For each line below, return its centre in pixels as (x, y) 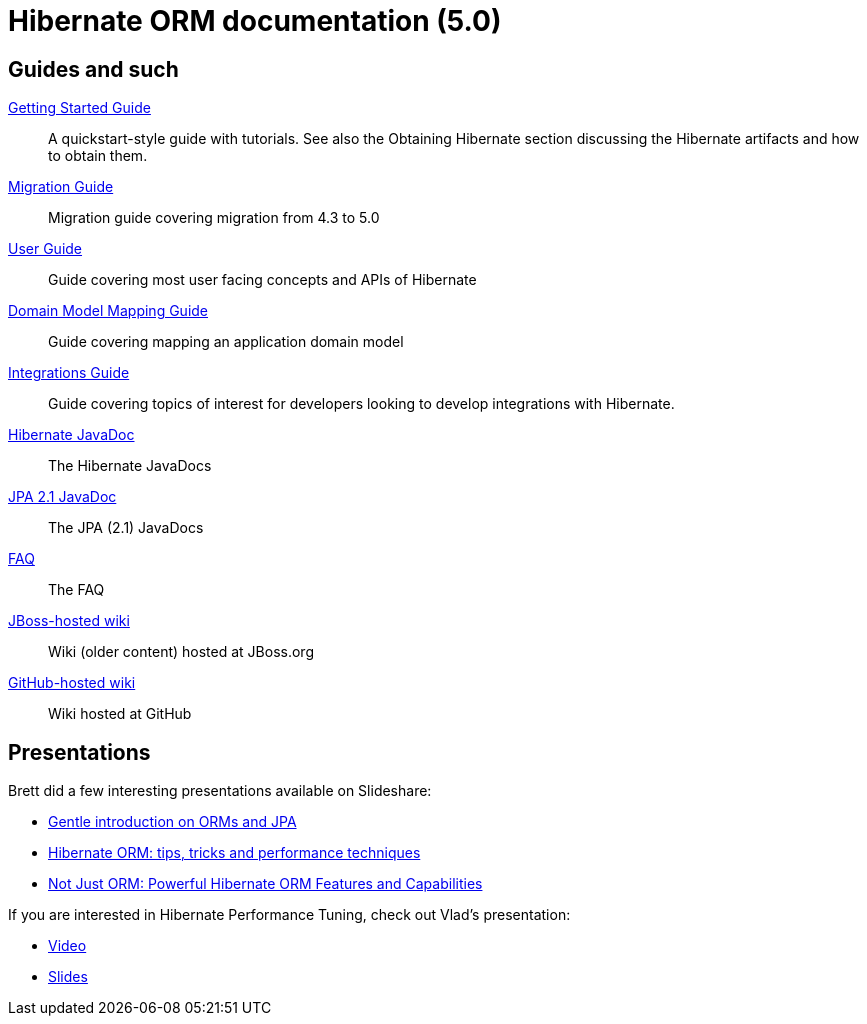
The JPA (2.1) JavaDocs (126, 528)
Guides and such (93, 69)
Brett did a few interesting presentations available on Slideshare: (220, 791)
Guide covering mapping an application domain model (226, 342)
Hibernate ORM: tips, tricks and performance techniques (234, 853)
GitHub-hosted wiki (72, 683)
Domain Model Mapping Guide (108, 311)
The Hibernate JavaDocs (130, 466)
